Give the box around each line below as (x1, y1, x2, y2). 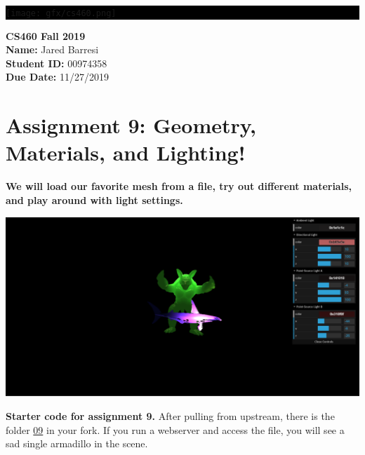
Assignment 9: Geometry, (6, 111, 257, 140)
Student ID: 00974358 (6, 55, 107, 70)
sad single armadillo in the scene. (6, 436, 148, 451)
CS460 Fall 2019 (6, 28, 86, 43)
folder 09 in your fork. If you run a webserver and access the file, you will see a (6, 422, 345, 437)
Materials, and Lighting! (6, 138, 246, 167)
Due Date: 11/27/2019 (6, 69, 109, 84)
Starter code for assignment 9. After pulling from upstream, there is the (6, 409, 335, 423)
